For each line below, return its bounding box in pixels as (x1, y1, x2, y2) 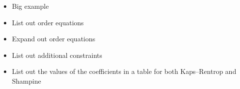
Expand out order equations (12, 34, 96, 44)
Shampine (12, 75, 41, 86)
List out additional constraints (12, 50, 102, 60)
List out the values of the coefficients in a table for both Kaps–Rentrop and (12, 66, 237, 76)
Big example (12, 1, 49, 11)
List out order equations (12, 17, 84, 27)
